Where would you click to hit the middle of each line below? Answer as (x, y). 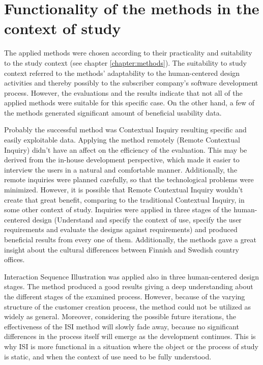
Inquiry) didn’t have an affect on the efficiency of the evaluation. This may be (126, 149)
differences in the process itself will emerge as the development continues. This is (130, 336)
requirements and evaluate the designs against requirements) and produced (121, 229)
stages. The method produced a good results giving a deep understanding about (129, 286)
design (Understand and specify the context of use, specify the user (137, 219)
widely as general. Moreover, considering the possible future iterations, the (120, 316)
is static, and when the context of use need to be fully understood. (108, 356)
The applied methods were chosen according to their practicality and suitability (128, 53)
